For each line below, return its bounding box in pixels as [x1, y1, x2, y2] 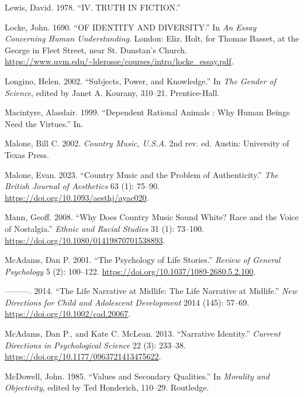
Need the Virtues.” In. [5, 117, 84, 129]
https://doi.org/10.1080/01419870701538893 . [5, 234, 165, 246]
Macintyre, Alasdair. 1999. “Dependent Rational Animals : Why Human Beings [5, 106, 290, 118]
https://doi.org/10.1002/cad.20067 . [5, 307, 131, 320]
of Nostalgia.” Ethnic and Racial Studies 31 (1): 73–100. [5, 222, 204, 234]
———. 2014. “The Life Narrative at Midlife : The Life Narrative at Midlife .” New [5, 285, 298, 297]
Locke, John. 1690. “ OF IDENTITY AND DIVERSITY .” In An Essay [5, 20, 257, 33]
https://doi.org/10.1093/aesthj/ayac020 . [5, 191, 149, 203]
